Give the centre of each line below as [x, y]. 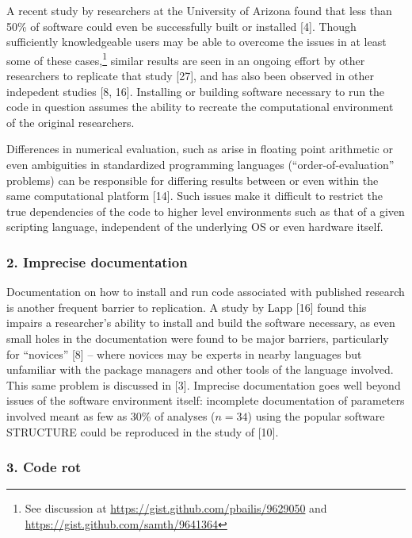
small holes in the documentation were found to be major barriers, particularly [198, 338]
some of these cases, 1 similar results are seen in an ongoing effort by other [186, 59]
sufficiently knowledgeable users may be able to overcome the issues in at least [196, 42]
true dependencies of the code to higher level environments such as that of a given [206, 211]
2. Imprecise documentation [97, 261]
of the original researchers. [71, 122]
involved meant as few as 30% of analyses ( [111, 415]
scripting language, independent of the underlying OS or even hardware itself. [195, 227]
